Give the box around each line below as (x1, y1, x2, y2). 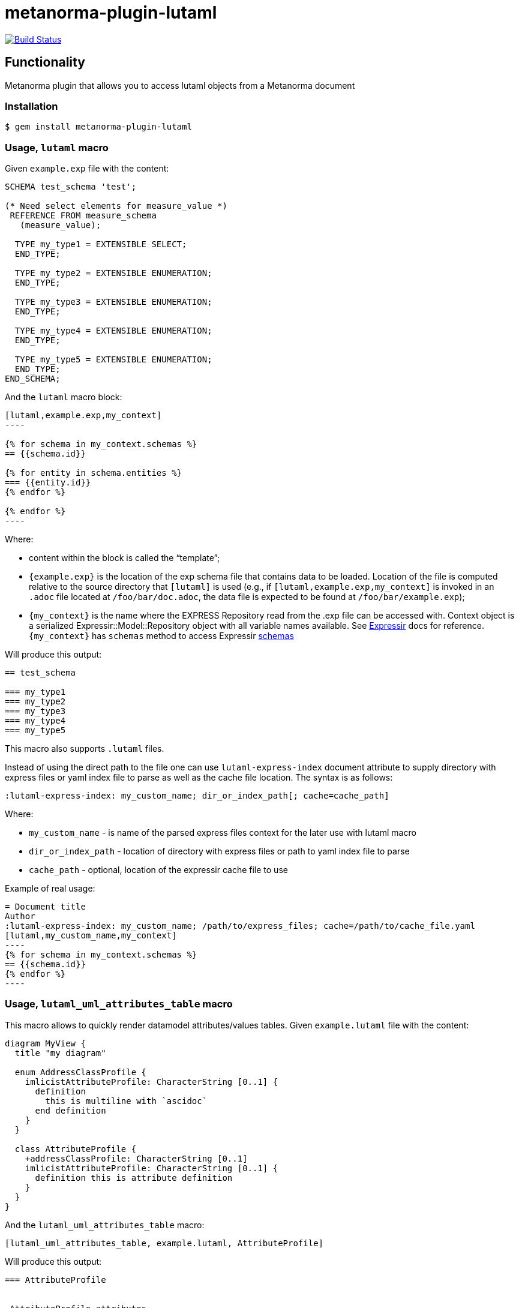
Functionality (5, 55, 85, 70)
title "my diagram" (14, 1048, 106, 1058)
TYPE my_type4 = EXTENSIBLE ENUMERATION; (14, 326, 212, 336)
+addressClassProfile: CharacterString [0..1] (25, 1153, 248, 1163)
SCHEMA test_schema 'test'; (5, 182, 137, 192)
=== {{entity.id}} (5, 478, 91, 488)
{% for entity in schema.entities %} (5, 468, 182, 478)
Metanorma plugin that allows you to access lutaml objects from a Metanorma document (5, 80, 355, 91)
